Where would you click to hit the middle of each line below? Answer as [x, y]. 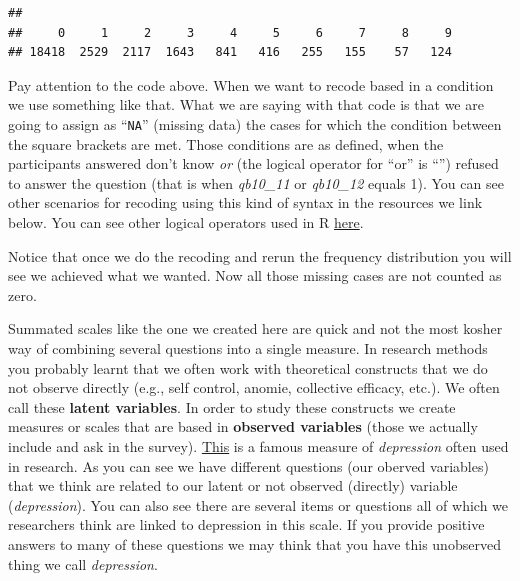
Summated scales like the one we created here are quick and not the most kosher [255, 328]
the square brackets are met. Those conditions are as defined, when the [226, 143]
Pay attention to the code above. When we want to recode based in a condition [251, 84]
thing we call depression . [83, 563]
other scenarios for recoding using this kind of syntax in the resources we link [245, 202]
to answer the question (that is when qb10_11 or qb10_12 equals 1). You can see [256, 182]
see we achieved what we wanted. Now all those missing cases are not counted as [255, 275]
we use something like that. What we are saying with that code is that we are [246, 104]
